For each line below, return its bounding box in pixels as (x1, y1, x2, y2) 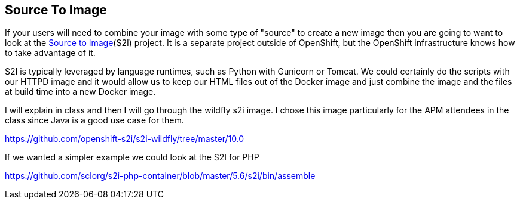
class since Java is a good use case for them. (5, 115, 184, 126)
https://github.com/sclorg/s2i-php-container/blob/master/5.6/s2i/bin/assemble (5, 171, 316, 181)
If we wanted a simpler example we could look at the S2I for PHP (5, 152, 259, 163)
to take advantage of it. (5, 48, 96, 58)
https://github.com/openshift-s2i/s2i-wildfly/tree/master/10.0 (5, 134, 244, 144)
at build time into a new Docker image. (5, 86, 156, 97)
